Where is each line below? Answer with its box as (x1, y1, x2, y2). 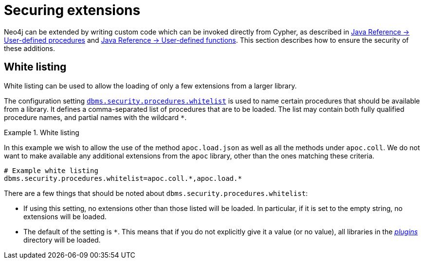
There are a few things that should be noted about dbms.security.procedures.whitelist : (4, 189, 308, 197)
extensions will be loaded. (23, 212, 107, 221)
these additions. (4, 44, 55, 53)
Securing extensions (4, 2, 141, 18)
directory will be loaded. (23, 235, 101, 244)
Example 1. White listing (4, 128, 79, 137)
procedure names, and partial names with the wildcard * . (4, 113, 187, 122)
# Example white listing (4, 166, 98, 175)
